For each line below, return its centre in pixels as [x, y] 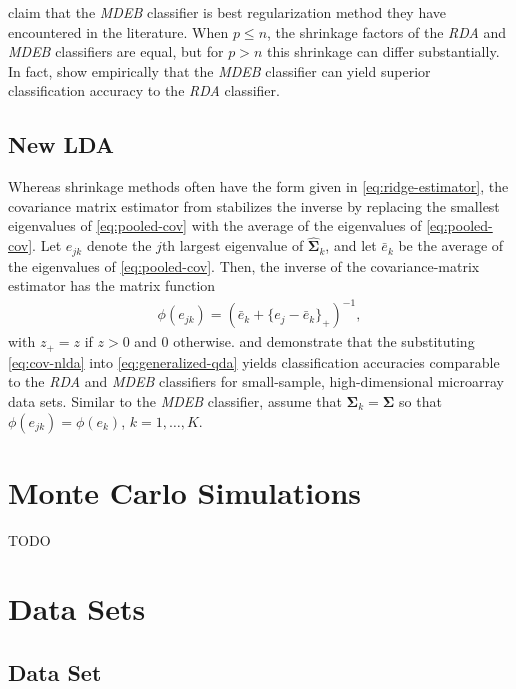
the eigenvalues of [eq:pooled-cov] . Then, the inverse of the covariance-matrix [244, 265]
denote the [119, 245]
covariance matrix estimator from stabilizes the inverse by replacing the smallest [254, 205]
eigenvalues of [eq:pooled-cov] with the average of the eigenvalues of [215, 225]
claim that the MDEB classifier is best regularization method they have [227, 12]
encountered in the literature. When [118, 31]
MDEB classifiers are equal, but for [116, 51]
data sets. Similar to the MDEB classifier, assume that [175, 400]
